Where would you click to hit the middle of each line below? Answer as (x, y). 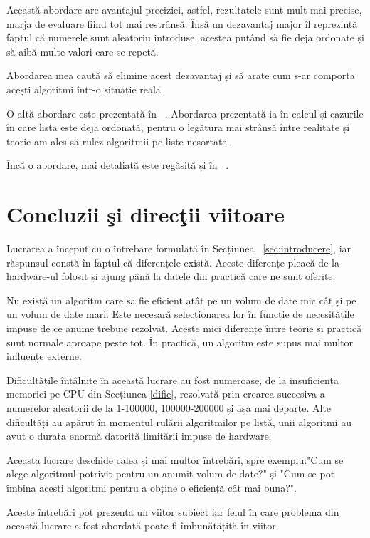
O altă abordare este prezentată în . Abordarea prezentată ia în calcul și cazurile (185, 113)
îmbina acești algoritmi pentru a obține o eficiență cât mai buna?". (152, 487)
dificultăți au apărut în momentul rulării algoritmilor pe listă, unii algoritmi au (179, 421)
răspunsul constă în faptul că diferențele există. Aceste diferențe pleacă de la (173, 262)
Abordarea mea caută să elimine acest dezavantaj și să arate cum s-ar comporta (181, 75)
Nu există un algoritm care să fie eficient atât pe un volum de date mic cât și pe (181, 300)
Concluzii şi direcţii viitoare (146, 214)
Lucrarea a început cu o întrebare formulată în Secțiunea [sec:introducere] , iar (179, 248)
